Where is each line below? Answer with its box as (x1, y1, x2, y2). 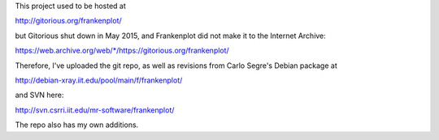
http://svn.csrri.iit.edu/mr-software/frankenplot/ (15, 105, 175, 115)
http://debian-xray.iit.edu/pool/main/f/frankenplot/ (15, 75, 183, 85)
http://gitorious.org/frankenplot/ (15, 16, 122, 26)
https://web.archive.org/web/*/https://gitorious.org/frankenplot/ (15, 45, 229, 56)
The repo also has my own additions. (15, 120, 139, 129)
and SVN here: (15, 90, 64, 100)
